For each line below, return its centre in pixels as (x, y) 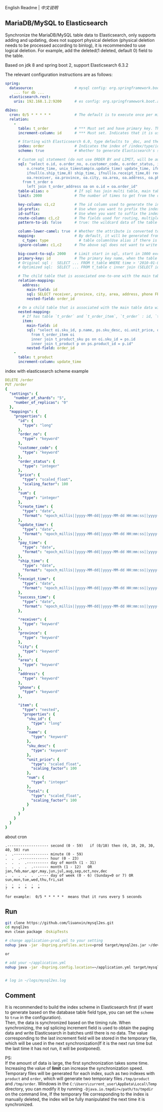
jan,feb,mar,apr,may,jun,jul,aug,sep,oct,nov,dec (56, 871)
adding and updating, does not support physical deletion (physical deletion (80, 40)
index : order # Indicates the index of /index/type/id (89, 146)
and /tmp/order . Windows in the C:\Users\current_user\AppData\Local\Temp (81, 1084)
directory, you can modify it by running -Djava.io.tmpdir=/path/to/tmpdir (79, 1089)
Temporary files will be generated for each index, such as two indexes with (80, 1074)
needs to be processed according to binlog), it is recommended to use (75, 45)
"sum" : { (27, 493)
